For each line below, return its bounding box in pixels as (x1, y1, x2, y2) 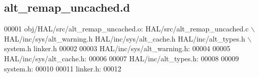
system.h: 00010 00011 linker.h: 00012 (4, 63, 121, 73)
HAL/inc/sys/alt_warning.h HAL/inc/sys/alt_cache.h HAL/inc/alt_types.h (4, 33, 245, 44)
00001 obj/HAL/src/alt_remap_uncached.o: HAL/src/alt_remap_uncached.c (4, 23, 249, 34)
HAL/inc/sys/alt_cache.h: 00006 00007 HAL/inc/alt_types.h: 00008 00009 (4, 53, 239, 63)
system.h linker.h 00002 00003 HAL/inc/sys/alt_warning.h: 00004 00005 (4, 43, 231, 54)
